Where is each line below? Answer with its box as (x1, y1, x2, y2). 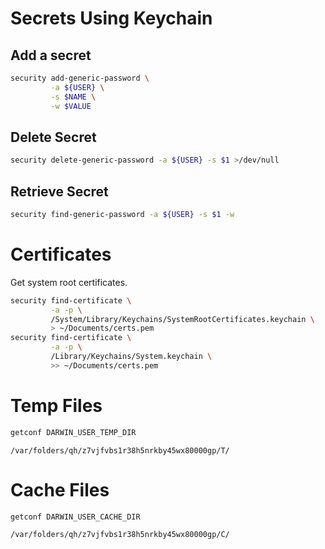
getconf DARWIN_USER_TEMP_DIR (10, 427, 137, 437)
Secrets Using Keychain (10, 7, 213, 30)
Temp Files (10, 395, 103, 417)
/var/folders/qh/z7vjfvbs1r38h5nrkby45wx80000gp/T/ (10, 445, 230, 456)
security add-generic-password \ (10, 73, 150, 83)
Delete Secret (10, 128, 97, 146)
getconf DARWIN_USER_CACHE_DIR (10, 512, 141, 522)
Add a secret (10, 47, 92, 64)
